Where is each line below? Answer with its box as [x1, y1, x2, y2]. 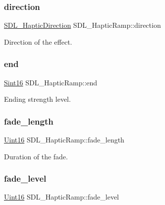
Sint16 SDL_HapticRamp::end [4, 77, 98, 87]
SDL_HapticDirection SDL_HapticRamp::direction [4, 20, 161, 30]
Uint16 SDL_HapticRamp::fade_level [4, 192, 119, 202]
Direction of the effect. [4, 36, 72, 47]
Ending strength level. [4, 94, 71, 104]
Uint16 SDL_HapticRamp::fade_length [4, 135, 124, 145]
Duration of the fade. [4, 151, 68, 161]
